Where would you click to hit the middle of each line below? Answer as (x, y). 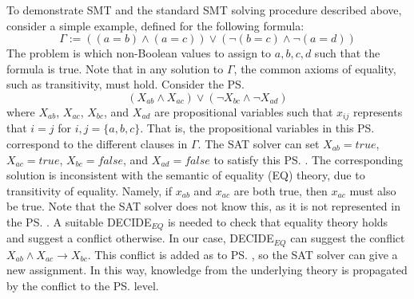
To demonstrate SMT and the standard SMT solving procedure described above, (204, 10)
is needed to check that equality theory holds (278, 221)
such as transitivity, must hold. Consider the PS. (125, 84)
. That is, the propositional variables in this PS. (257, 128)
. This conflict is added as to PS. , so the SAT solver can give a (243, 254)
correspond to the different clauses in (97, 144)
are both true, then (281, 190)
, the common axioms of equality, (315, 68)
